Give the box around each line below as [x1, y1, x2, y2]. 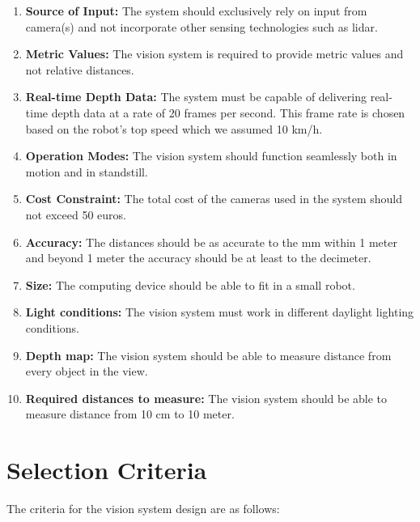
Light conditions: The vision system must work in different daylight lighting [25, 303, 414, 320]
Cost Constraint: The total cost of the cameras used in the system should [25, 190, 402, 207]
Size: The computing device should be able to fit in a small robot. [25, 276, 355, 293]
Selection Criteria [6, 453, 207, 486]
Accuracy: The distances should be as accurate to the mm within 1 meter [25, 233, 397, 250]
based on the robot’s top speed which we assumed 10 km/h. [25, 120, 323, 137]
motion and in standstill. [25, 163, 148, 180]
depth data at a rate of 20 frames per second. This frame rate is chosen [51, 104, 405, 121]
